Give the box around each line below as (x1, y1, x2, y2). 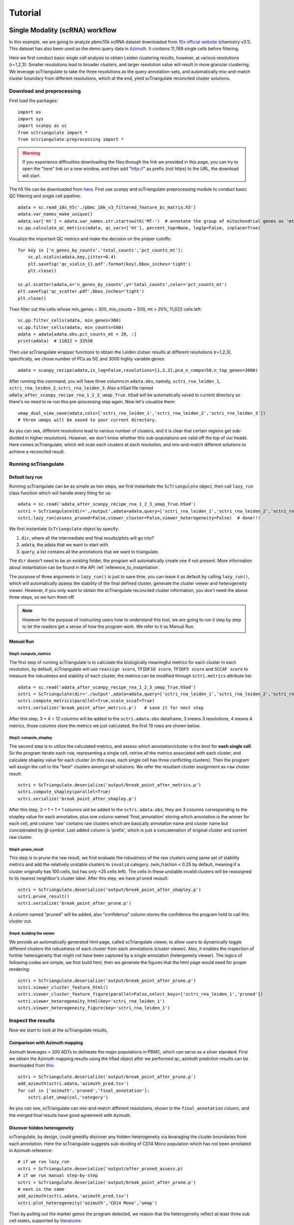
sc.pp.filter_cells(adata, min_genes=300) (18, 318, 122, 323)
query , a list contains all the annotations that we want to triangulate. (21, 549, 159, 555)
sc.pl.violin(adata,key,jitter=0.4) (27, 254, 116, 260)
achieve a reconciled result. (9, 448, 65, 454)
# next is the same (18, 1186, 65, 1192)
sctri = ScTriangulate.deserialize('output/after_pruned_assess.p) (18, 1166, 183, 1171)
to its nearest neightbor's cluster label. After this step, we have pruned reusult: (9, 875, 169, 882)
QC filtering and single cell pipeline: (9, 193, 81, 199)
